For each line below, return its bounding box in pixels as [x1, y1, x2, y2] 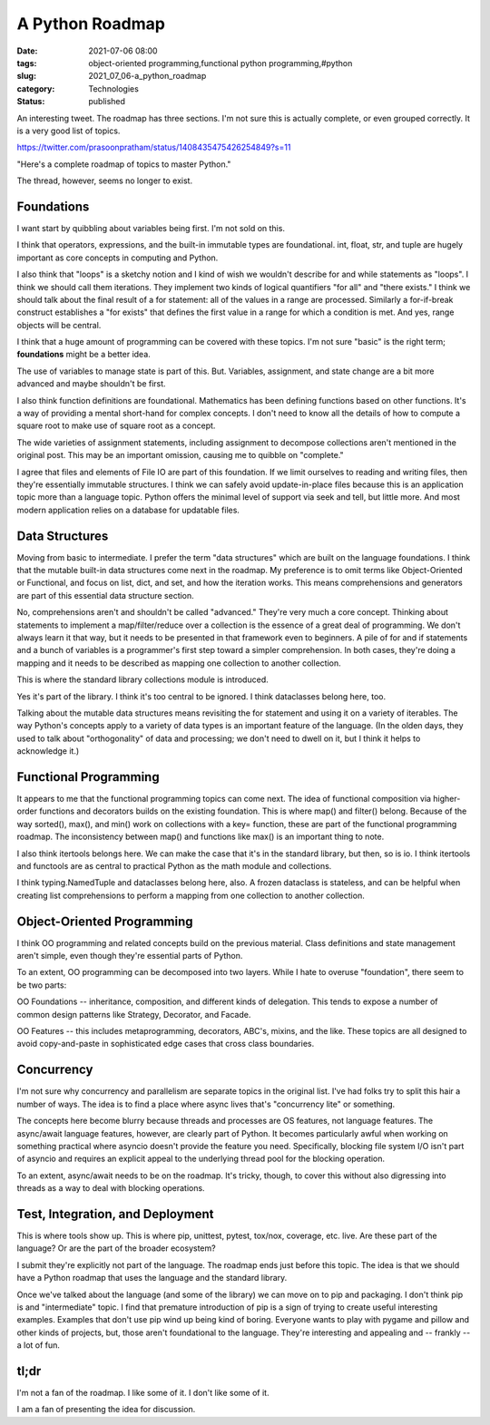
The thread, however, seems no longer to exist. [16, 175, 193, 186]
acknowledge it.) [16, 746, 80, 756]
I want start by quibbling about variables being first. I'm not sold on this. [16, 222, 286, 233]
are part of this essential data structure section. [16, 590, 194, 600]
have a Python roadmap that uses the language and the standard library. [16, 1273, 288, 1283]
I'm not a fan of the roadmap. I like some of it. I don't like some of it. [16, 1388, 269, 1399]
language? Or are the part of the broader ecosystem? [16, 1243, 217, 1254]
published [88, 96, 126, 107]
